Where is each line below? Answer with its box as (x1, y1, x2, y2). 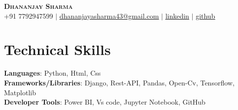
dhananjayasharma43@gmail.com (59, 10, 159, 21)
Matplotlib (4, 87, 36, 97)
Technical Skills (4, 39, 111, 59)
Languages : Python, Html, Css (4, 68, 101, 78)
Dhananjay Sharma (4, 1, 73, 11)
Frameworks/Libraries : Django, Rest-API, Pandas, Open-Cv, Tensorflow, (4, 77, 235, 87)
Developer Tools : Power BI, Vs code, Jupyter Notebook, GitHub (4, 97, 205, 107)
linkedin (165, 10, 189, 21)
